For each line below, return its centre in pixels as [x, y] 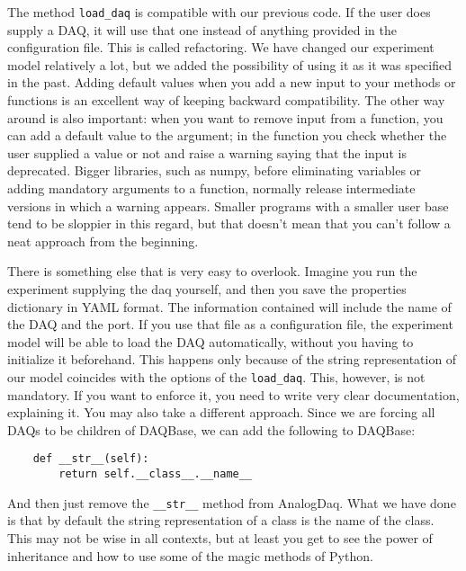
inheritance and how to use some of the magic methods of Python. [190, 555]
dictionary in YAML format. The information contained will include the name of [229, 306]
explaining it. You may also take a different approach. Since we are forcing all [221, 412]
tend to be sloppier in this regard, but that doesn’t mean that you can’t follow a [229, 223]
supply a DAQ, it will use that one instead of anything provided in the [202, 29]
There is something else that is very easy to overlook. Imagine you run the [212, 271]
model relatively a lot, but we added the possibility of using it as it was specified [229, 64]
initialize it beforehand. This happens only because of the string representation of [232, 359]
